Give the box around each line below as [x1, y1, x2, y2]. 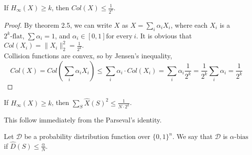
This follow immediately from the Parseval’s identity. [4, 115, 162, 125]
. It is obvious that [136, 30, 192, 40]
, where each [170, 19, 208, 30]
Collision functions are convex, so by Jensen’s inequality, [4, 51, 172, 61]
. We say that [172, 131, 213, 141]
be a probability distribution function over [24, 131, 150, 141]
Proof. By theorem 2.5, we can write [4, 19, 112, 30]
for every [106, 33, 133, 40]
